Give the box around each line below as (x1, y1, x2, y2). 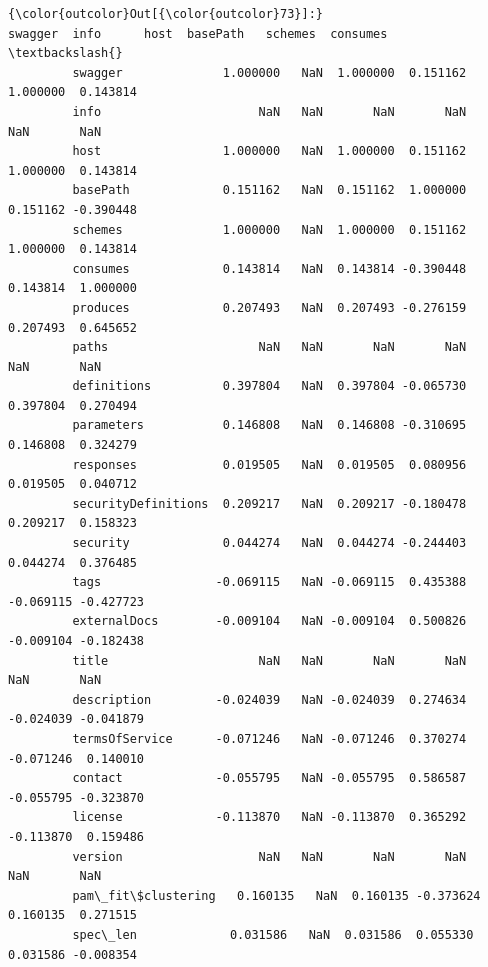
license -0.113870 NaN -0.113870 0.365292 (72, 810, 467, 825)
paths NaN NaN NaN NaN (72, 340, 467, 355)
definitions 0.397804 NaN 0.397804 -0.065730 (72, 379, 467, 394)
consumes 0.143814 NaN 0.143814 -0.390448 (72, 261, 467, 276)
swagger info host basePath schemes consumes (8, 26, 388, 41)
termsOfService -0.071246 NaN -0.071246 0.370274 (72, 731, 467, 746)
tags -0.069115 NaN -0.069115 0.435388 (72, 575, 467, 590)
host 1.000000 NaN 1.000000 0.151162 (72, 144, 467, 159)
